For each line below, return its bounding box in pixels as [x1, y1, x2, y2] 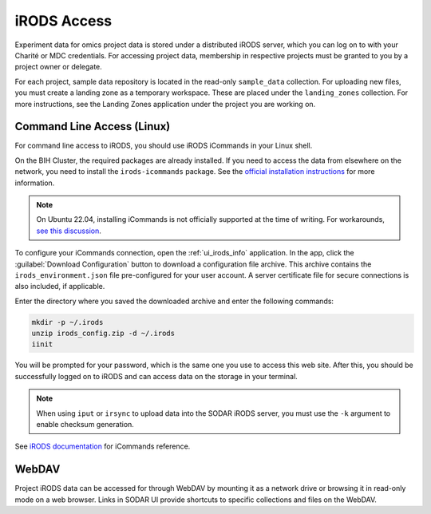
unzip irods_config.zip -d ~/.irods [31, 329, 176, 338]
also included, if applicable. [14, 282, 105, 291]
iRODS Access [14, 12, 112, 30]
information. [14, 178, 55, 188]
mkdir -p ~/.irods [31, 318, 104, 326]
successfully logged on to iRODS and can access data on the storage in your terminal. [14, 371, 299, 381]
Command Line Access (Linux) [14, 120, 171, 133]
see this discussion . [36, 226, 101, 235]
